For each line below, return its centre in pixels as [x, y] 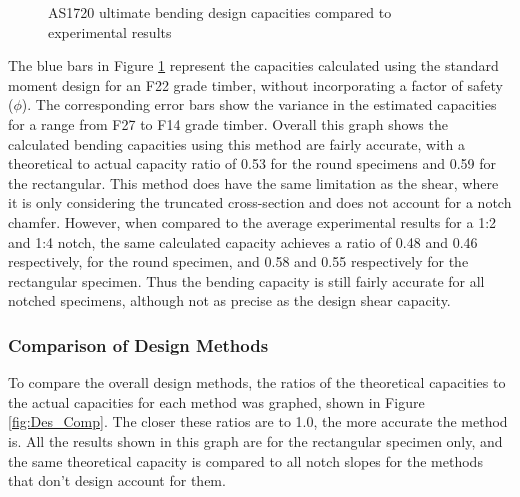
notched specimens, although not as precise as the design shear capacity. [229, 300]
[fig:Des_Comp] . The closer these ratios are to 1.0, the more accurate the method [258, 421]
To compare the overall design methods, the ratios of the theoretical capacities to [257, 382]
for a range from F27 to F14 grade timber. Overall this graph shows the [228, 123]
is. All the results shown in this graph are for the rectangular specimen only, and [255, 440]
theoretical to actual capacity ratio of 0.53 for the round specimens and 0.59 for [252, 163]
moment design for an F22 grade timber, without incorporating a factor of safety [255, 84]
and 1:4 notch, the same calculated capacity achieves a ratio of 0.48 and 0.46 [243, 241]
